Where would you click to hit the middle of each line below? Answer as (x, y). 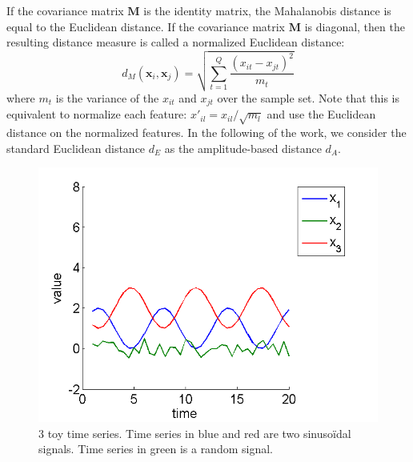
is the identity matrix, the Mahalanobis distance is (267, 10)
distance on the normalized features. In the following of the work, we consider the (206, 132)
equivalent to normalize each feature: (97, 114)
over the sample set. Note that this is (308, 97)
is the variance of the (107, 97)
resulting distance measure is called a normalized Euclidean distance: (176, 42)
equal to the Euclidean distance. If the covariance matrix (146, 26)
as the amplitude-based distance (243, 148)
